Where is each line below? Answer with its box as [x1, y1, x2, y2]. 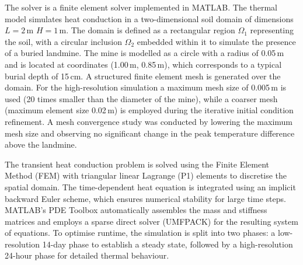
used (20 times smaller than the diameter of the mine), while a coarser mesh [5, 92, 278, 104]
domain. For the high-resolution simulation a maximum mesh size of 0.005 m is [5, 81, 287, 93]
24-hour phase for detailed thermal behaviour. [5, 249, 169, 261]
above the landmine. [5, 138, 77, 151]
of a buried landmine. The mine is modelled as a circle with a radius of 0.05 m [5, 47, 284, 59]
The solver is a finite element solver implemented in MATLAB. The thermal [5, 1, 277, 13]
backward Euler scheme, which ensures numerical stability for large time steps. [5, 192, 286, 204]
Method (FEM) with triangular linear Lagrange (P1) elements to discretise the [5, 169, 287, 182]
